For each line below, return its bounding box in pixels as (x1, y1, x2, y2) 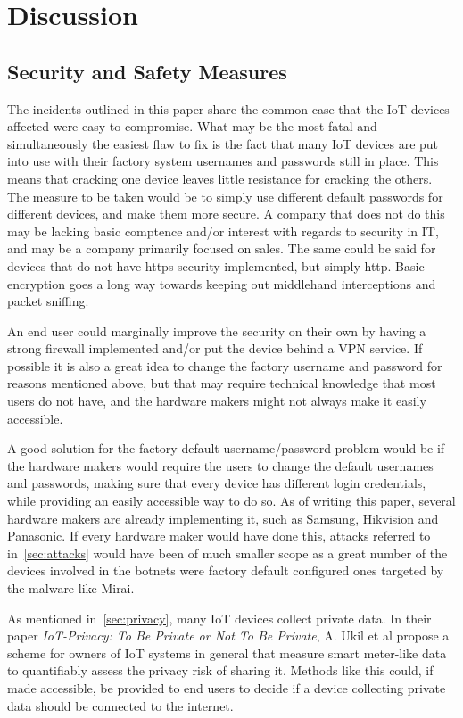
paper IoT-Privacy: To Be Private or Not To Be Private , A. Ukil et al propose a (7, 626, 450, 645)
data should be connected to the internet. (7, 696, 234, 714)
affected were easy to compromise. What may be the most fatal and (7, 117, 377, 136)
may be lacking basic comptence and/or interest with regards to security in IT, (7, 221, 439, 240)
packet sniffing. (7, 292, 89, 310)
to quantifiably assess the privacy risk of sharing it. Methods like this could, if (7, 661, 434, 680)
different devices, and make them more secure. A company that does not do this (7, 204, 445, 223)
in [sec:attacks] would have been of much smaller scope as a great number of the (7, 543, 448, 562)
